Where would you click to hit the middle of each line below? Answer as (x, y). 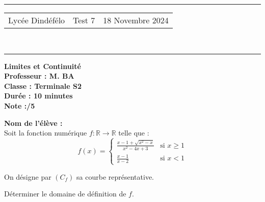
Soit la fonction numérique (46, 133)
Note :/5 (20, 105)
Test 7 (84, 20)
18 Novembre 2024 (136, 20)
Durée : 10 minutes (38, 96)
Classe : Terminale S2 (43, 86)
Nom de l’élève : (33, 123)
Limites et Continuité (43, 66)
